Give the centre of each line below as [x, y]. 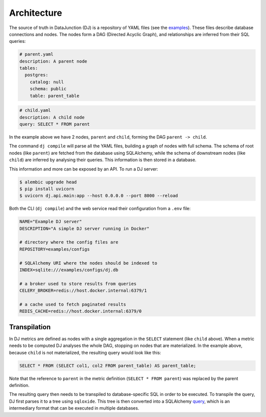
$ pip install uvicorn [47, 189]
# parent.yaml [36, 54]
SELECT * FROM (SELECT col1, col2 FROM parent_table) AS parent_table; [108, 365]
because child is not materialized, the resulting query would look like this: [85, 352]
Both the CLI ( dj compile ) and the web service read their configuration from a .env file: [100, 208]
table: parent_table [55, 96]
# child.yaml [35, 110]
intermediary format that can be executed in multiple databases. [74, 408]
